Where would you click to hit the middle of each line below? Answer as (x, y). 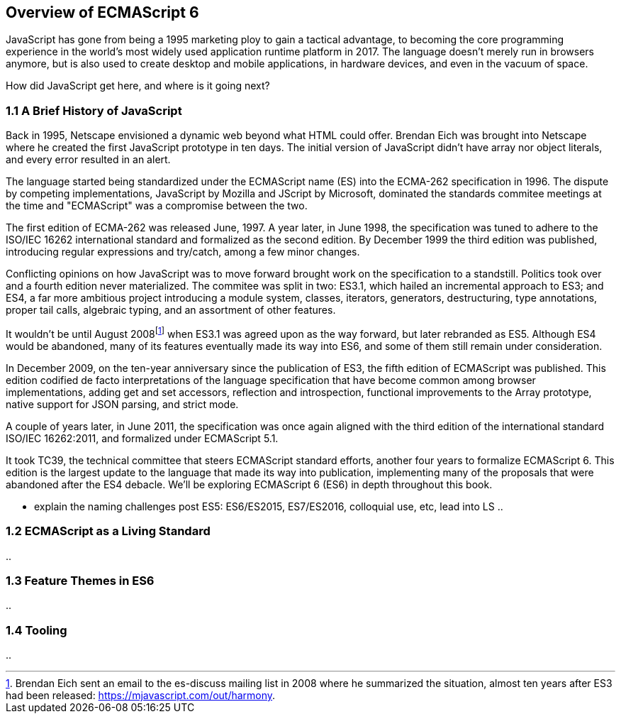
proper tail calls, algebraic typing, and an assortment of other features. (171, 310)
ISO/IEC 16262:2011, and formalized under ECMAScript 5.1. (142, 438)
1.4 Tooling (37, 630)
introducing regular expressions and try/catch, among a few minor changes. (183, 252)
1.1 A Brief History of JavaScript (94, 110)
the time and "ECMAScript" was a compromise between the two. (157, 206)
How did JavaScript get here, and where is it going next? (138, 86)
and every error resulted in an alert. (88, 160)
